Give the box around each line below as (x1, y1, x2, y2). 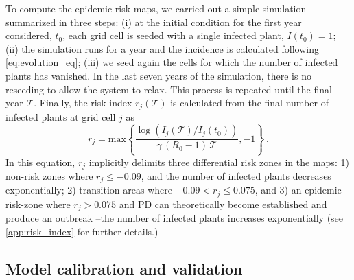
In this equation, (5, 154, 75, 169)
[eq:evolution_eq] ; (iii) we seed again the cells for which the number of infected (5, 55, 338, 69)
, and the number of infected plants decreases (141, 169, 331, 183)
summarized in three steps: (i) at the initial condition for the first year (5, 14, 302, 29)
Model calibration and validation (5, 257, 243, 279)
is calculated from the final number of (170, 95, 329, 110)
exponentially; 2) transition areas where (5, 183, 172, 197)
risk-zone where (5, 196, 71, 211)
